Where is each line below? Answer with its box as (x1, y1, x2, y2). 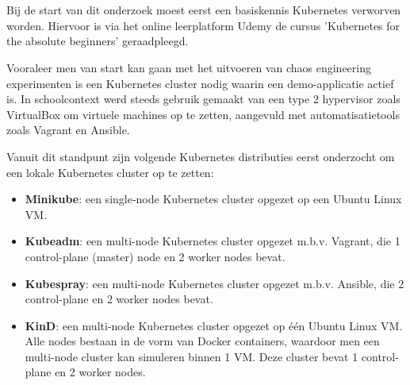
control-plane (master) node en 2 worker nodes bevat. (25, 248, 285, 264)
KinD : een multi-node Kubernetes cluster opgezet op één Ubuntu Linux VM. (25, 317, 403, 333)
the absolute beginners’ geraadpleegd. (6, 33, 189, 49)
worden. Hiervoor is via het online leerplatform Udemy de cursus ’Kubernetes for (6, 17, 400, 33)
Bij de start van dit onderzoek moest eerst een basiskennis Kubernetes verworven (6, 2, 401, 18)
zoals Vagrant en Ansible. (6, 121, 130, 138)
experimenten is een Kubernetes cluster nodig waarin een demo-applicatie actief (6, 75, 394, 91)
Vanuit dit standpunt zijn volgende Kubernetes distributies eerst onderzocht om (6, 148, 395, 164)
